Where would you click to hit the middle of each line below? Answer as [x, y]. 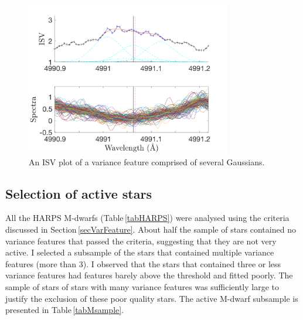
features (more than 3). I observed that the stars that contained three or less [143, 263]
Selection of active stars [79, 193]
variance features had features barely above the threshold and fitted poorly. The [149, 275]
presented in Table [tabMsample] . [65, 310]
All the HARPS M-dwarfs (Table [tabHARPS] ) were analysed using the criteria [147, 218]
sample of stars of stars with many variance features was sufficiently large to [142, 287]
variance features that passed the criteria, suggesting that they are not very [141, 241]
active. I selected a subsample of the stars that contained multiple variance [140, 252]
